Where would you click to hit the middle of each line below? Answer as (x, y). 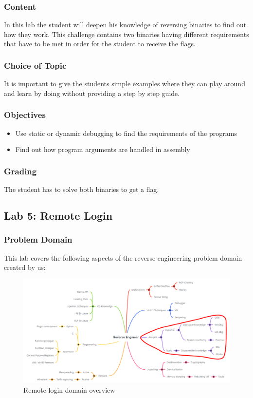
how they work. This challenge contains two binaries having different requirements (126, 34)
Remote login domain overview (69, 390)
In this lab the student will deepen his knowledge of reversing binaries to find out (125, 25)
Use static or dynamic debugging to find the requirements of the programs (126, 133)
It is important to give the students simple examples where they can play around (125, 84)
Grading (20, 171)
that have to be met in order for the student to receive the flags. (100, 44)
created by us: (25, 267)
